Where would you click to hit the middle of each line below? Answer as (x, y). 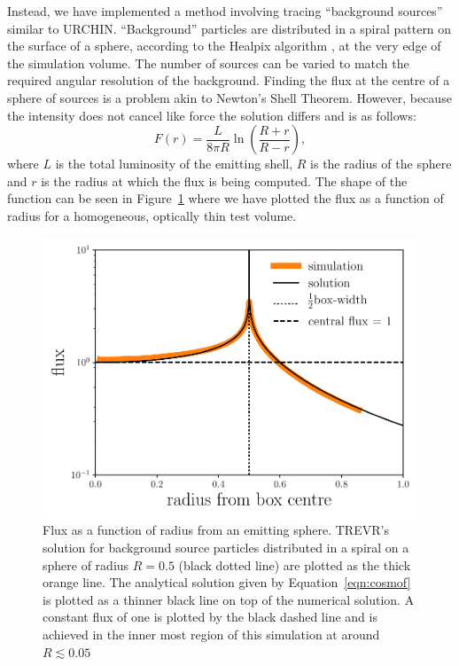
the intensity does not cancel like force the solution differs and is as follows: (212, 115)
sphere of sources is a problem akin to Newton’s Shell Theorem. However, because (229, 97)
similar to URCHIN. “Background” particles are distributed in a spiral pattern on (229, 28)
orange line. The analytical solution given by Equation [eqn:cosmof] (227, 582)
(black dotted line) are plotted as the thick (295, 564)
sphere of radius (86, 564)
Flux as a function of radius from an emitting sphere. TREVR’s (216, 530)
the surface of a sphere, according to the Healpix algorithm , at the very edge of (224, 46)
